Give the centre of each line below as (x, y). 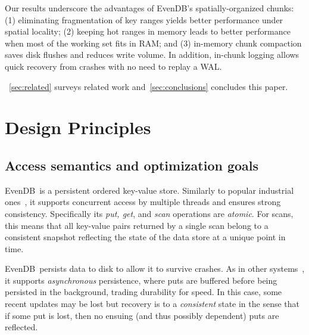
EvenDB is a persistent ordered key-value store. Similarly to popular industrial (149, 190)
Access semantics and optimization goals (132, 165)
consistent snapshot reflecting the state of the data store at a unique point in (145, 237)
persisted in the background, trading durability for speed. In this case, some (143, 292)
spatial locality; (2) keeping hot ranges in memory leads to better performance (148, 31)
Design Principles (78, 127)
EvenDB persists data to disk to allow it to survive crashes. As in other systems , (155, 269)
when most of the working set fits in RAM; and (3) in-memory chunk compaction (153, 43)
